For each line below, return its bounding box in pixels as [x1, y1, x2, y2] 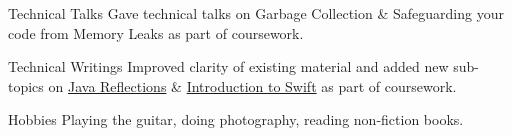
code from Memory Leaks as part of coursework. [8, 22, 304, 43]
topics [8, 75, 44, 96]
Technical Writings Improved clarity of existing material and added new [8, 56, 449, 77]
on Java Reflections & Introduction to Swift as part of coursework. [48, 75, 457, 96]
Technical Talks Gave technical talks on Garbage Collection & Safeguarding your [8, 3, 504, 23]
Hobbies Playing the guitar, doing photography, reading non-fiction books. [8, 109, 464, 130]
